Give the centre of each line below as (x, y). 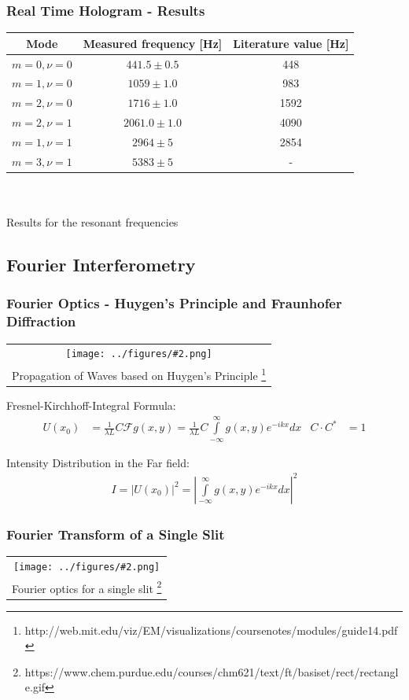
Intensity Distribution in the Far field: (98, 462)
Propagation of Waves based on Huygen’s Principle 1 (139, 374)
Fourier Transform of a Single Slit (116, 534)
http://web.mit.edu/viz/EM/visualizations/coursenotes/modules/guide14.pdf (211, 630)
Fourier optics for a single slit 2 (87, 587)
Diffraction (41, 321)
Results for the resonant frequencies (92, 222)
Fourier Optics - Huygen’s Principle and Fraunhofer (174, 303)
